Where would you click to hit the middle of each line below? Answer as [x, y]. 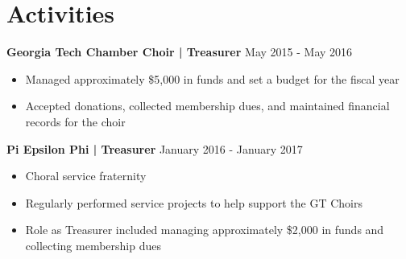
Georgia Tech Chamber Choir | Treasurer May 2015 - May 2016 [180, 52]
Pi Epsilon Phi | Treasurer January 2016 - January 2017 [155, 148]
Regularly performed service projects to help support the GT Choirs [194, 202]
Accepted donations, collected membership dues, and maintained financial [207, 106]
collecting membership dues [93, 245]
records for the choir [75, 121]
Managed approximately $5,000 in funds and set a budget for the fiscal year [212, 78]
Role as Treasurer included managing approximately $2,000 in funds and [205, 230]
